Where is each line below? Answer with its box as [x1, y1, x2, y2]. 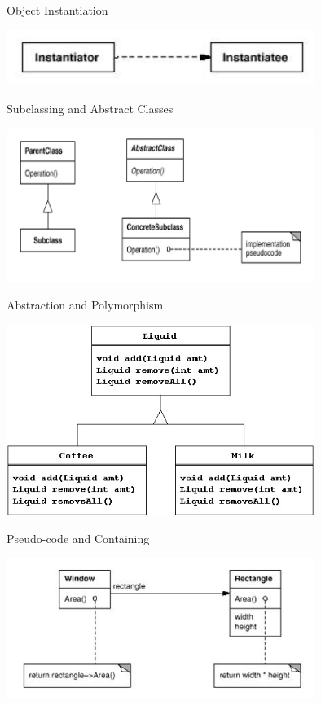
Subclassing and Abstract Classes [7, 100, 174, 117]
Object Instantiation [7, 2, 108, 18]
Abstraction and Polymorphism [7, 296, 164, 313]
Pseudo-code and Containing [7, 530, 150, 547]
